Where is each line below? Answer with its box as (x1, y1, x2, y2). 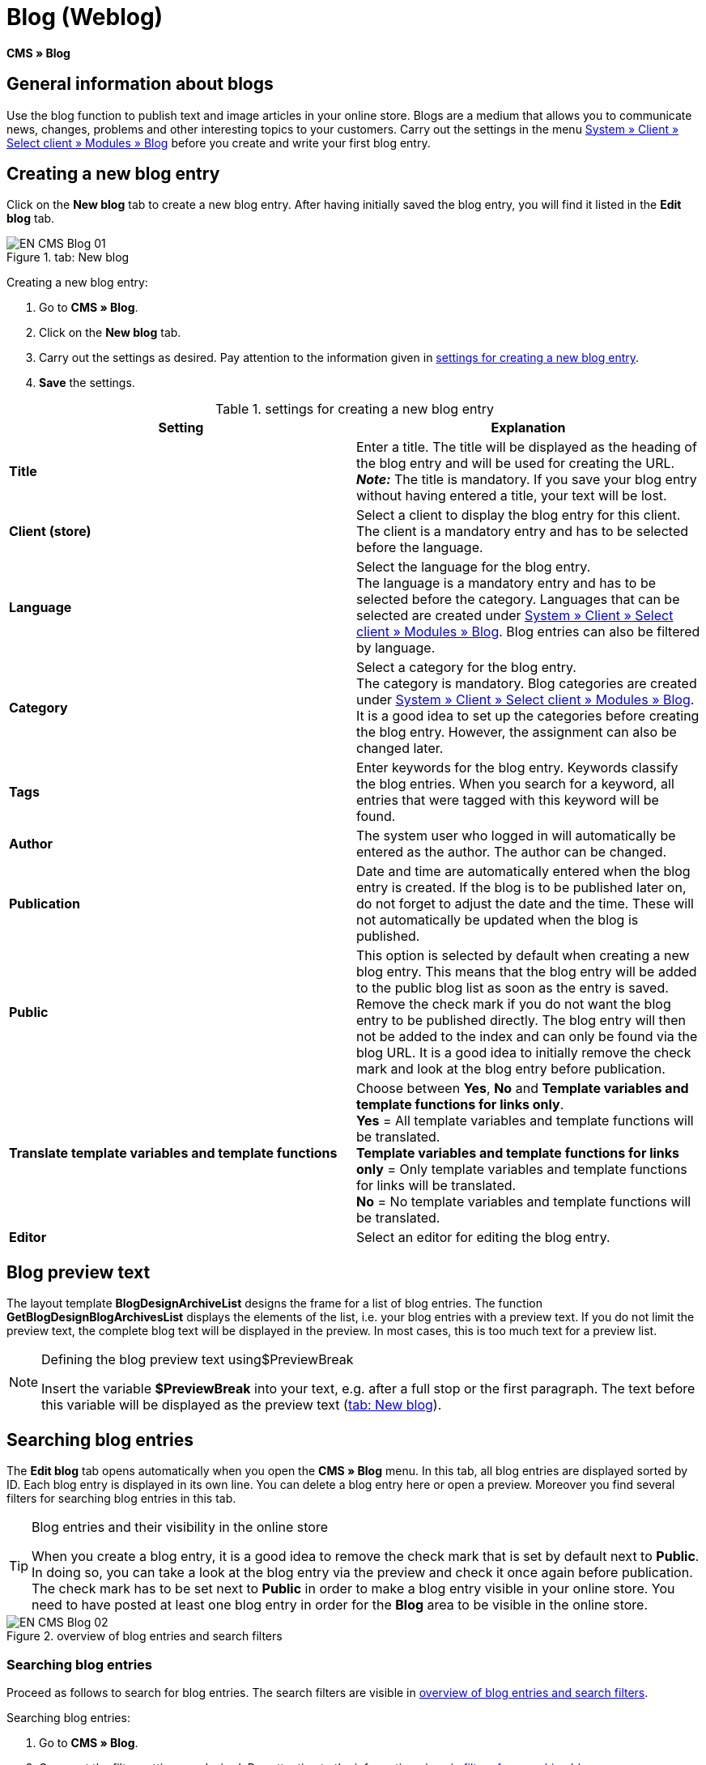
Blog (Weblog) (6, 3, 164, 31)
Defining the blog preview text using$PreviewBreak (41, 1351, 354, 1368)
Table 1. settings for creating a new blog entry (215, 401, 494, 418)
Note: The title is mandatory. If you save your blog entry (356, 471, 697, 488)
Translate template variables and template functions (9, 1145, 338, 1162)
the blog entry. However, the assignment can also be (356, 724, 677, 741)
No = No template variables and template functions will (356, 1193, 691, 1210)
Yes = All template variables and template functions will (356, 1112, 694, 1129)
